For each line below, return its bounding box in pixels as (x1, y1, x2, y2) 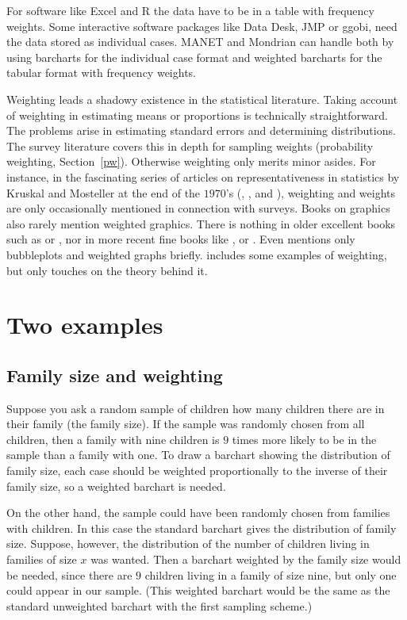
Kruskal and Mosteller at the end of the (6, 184, 201, 201)
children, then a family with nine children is (6, 431, 220, 447)
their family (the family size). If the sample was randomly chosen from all (6, 415, 365, 432)
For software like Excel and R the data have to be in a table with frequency (6, 2, 374, 18)
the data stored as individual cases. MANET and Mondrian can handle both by (6, 33, 394, 50)
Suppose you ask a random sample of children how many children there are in (6, 400, 385, 416)
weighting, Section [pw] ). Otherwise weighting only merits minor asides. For (6, 153, 376, 170)
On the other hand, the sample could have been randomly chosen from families (6, 504, 390, 521)
